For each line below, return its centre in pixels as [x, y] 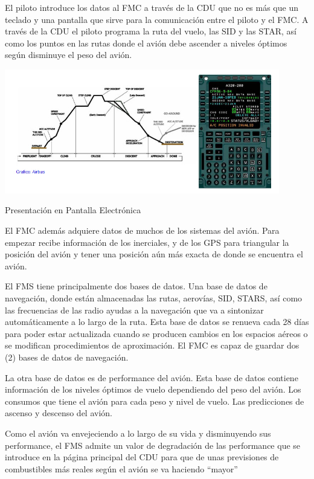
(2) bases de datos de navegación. [67, 357]
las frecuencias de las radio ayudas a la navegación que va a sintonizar [134, 310]
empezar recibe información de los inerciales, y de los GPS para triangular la [147, 242]
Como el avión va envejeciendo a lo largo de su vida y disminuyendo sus [138, 433]
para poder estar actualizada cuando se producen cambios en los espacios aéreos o [156, 333]
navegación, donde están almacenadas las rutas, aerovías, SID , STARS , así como [154, 298]
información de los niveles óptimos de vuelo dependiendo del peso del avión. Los [153, 389]
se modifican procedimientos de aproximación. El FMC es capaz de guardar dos [152, 345]
